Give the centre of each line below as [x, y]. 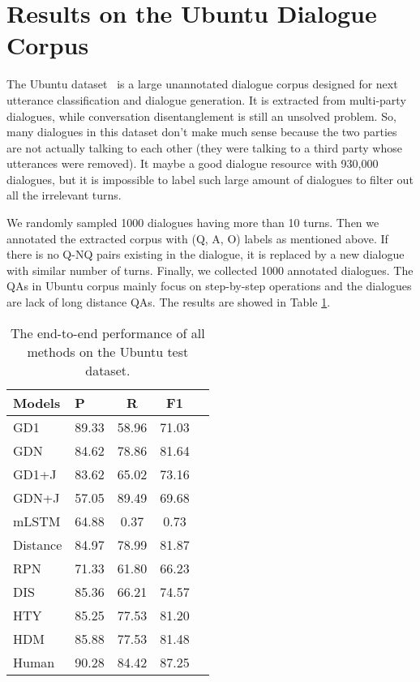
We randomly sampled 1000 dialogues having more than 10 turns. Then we [193, 223]
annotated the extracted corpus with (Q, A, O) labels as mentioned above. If [197, 238]
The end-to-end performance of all [108, 332]
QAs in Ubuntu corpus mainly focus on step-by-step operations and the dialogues [209, 286]
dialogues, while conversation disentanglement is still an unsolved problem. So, [201, 116]
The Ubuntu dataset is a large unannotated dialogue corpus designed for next [202, 84]
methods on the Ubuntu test [108, 351]
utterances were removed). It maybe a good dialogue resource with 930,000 [193, 163]
